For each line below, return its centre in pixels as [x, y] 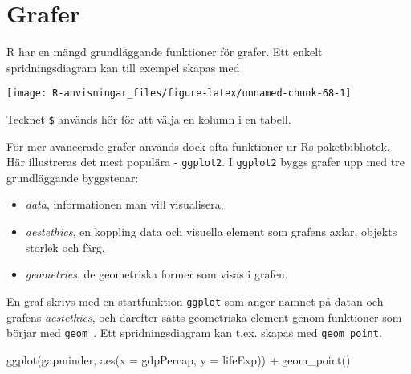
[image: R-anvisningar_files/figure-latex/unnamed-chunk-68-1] [179, 93]
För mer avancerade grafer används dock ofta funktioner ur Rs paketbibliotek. [198, 146]
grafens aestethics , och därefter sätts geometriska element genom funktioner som [204, 317]
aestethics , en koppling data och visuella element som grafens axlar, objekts [211, 232]
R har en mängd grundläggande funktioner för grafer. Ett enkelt [165, 52]
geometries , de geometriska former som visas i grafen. [157, 274]
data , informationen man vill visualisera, [124, 204]
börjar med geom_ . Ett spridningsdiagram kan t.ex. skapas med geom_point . [194, 333]
